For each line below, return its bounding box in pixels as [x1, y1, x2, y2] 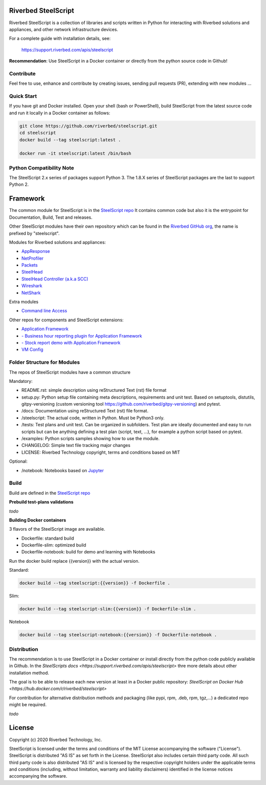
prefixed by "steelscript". [9, 230, 60, 236]
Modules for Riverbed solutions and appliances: [9, 239, 106, 245]
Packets [21, 262, 38, 268]
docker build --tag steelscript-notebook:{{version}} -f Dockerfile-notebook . [19, 632, 217, 638]
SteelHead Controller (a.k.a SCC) [21, 276, 89, 282]
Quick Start [9, 93, 37, 100]
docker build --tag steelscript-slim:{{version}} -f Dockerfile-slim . [19, 606, 197, 612]
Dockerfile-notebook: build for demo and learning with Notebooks [21, 549, 155, 555]
